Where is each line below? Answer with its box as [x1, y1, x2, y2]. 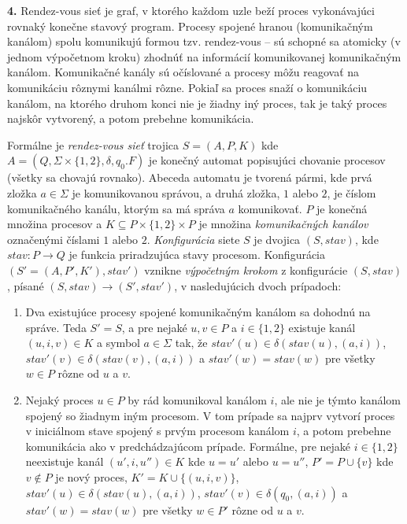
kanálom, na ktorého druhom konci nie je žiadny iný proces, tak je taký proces [7, 94, 387, 111]
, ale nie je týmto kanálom [274, 392, 401, 408]
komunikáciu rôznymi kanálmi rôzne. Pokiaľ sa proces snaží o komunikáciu [7, 79, 368, 95]
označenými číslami [7, 231, 100, 247]
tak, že [175, 334, 208, 351]
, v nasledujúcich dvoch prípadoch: [174, 277, 342, 293]
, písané [7, 277, 44, 293]
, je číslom [327, 184, 376, 201]
